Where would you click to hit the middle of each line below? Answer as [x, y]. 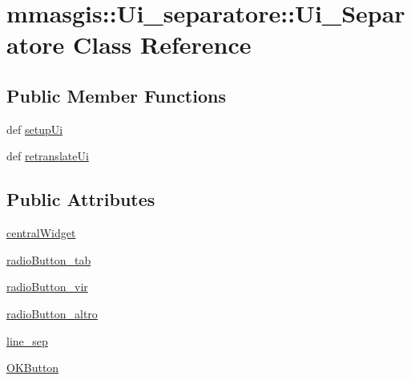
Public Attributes [81, 199]
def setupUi [35, 129]
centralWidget [41, 233]
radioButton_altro [52, 313]
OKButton [33, 368]
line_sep [27, 340]
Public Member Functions [116, 95]
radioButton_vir [47, 287]
